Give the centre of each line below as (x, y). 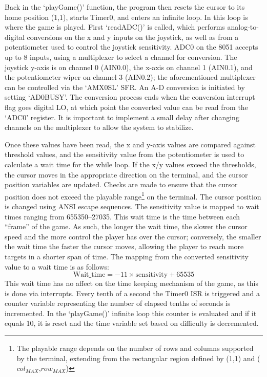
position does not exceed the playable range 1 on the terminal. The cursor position (133, 195)
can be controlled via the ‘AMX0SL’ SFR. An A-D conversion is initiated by (125, 87)
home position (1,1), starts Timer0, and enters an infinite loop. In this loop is (126, 17)
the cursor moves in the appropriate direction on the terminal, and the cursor (126, 174)
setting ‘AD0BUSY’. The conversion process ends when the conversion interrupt (130, 97)
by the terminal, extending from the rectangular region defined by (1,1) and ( (138, 358)
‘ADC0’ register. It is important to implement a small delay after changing (122, 117)
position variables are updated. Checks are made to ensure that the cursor (121, 184)
